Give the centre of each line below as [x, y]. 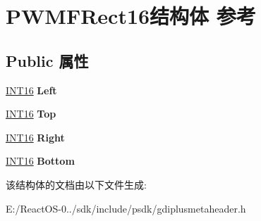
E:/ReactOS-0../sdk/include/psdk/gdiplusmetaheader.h [126, 208]
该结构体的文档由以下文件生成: [76, 184]
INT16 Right [35, 137]
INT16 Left [31, 90]
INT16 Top [31, 114]
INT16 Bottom [40, 161]
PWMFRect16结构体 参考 [131, 16]
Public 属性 [47, 60]
